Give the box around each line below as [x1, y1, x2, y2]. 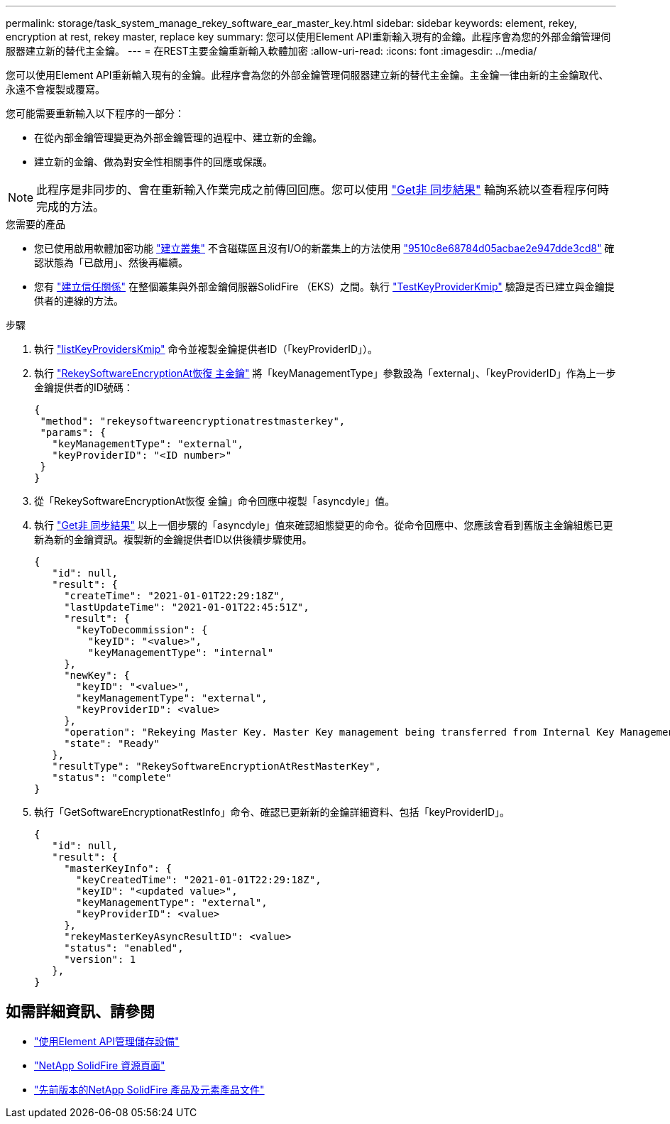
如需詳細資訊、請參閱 [6, 1003, 155, 1021]
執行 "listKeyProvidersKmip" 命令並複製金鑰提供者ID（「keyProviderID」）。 [34, 343, 378, 355]
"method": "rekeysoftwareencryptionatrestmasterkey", [40, 415, 346, 427]
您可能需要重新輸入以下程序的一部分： [6, 107, 185, 119]
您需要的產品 [6, 218, 65, 230]
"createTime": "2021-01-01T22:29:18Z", [64, 590, 286, 601]
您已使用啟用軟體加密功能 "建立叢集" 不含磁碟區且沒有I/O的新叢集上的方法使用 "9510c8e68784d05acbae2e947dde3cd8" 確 [34, 242, 615, 254]
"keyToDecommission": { [76, 624, 208, 635]
